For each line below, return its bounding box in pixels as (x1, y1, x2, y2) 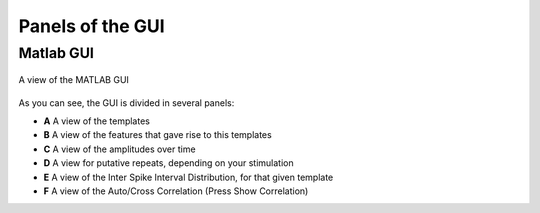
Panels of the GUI (18, 15, 165, 37)
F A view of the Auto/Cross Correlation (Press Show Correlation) (43, 185, 309, 197)
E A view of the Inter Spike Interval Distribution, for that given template (43, 171, 334, 183)
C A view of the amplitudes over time (43, 143, 196, 155)
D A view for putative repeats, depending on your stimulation (43, 157, 294, 169)
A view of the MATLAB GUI (18, 74, 130, 86)
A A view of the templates (43, 115, 150, 127)
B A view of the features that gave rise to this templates (43, 129, 272, 141)
